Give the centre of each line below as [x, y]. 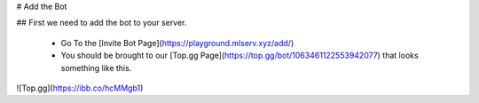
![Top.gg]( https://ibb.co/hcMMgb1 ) [80, 88]
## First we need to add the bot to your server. [102, 23]
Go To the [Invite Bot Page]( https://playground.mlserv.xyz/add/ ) [177, 43]
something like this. [96, 67]
